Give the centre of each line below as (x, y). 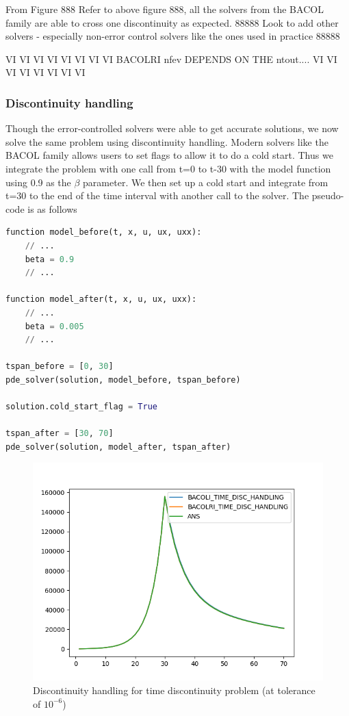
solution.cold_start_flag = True (81, 407)
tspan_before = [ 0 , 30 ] (60, 367)
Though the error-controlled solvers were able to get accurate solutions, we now (172, 128)
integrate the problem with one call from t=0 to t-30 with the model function (168, 168)
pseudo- (328, 195)
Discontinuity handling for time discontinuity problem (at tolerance (174, 690)
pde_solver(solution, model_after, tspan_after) (118, 447)
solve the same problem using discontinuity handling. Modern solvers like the (167, 141)
